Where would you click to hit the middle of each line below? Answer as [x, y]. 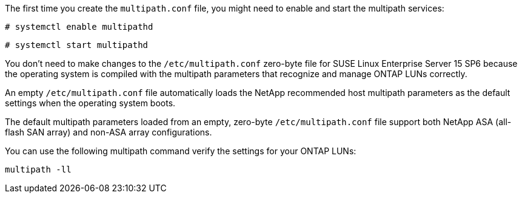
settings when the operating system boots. [90, 103]
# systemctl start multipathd [77, 45]
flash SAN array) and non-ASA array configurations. [109, 132]
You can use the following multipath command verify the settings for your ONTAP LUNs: [181, 151]
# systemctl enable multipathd [79, 27]
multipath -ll [38, 169]
